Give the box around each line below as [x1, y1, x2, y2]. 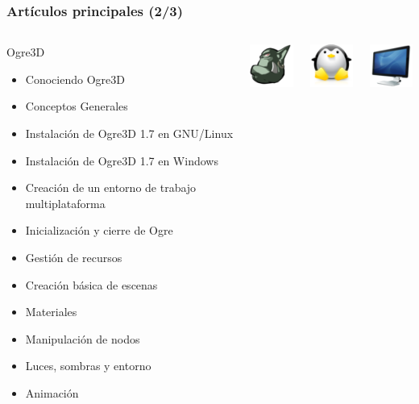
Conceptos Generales [25, 98, 128, 115]
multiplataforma [25, 194, 106, 211]
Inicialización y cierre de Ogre [25, 222, 173, 239]
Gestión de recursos [25, 248, 122, 265]
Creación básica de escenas [25, 276, 158, 293]
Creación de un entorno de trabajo [25, 179, 197, 196]
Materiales [25, 303, 77, 320]
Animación [25, 384, 79, 401]
